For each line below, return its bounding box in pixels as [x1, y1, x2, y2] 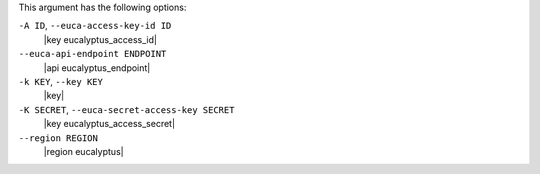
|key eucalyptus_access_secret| [43, 118, 175, 130]
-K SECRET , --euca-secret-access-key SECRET [18, 103, 235, 115]
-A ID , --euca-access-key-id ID [18, 20, 172, 32]
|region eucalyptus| [43, 145, 124, 157]
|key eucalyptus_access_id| [43, 33, 157, 45]
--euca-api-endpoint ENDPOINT [18, 48, 167, 60]
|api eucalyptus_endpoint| [43, 61, 151, 74]
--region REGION [18, 132, 99, 144]
